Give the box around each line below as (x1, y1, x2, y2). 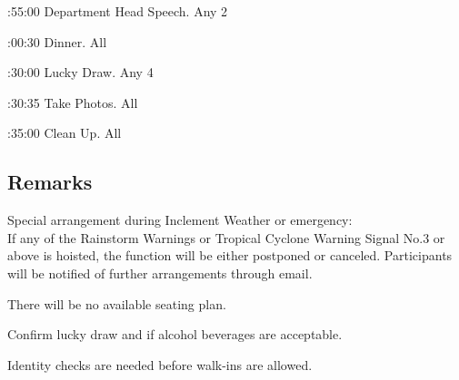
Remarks (7, 168, 93, 196)
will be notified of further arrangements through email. (7, 263, 313, 282)
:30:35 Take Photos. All (7, 93, 138, 112)
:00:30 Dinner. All (7, 32, 107, 51)
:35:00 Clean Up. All (7, 123, 122, 142)
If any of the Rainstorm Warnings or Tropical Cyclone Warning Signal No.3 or (7, 228, 445, 247)
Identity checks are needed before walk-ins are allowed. (7, 355, 313, 374)
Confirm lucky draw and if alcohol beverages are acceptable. (7, 325, 343, 344)
